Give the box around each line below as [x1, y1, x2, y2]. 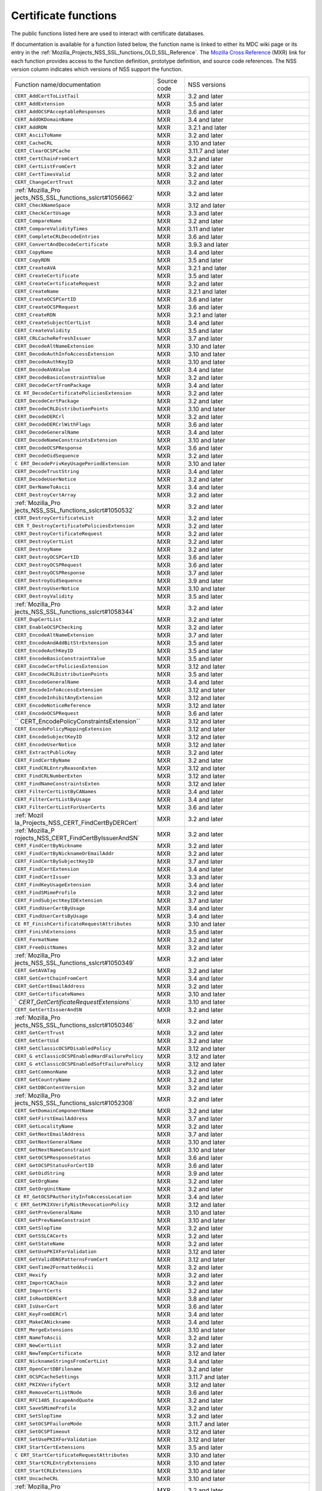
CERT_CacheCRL [14, 140, 53, 146]
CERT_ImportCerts [14, 1288, 62, 1294]
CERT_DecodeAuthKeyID [14, 358, 74, 365]
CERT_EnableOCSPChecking [14, 624, 82, 630]
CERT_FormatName [14, 936, 59, 942]
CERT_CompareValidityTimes [14, 225, 88, 232]
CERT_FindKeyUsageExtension [14, 881, 91, 888]
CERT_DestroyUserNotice [14, 585, 79, 592]
